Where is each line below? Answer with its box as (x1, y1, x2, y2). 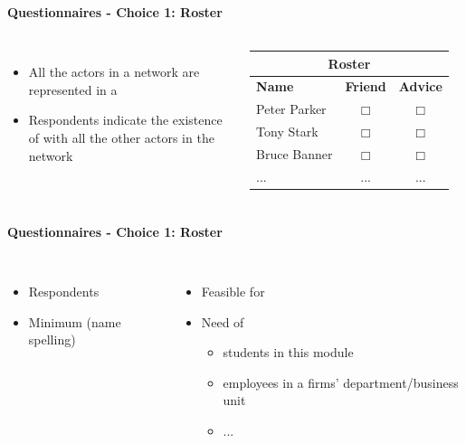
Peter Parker (256, 99, 327, 118)
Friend (345, 77, 386, 96)
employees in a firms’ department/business (223, 372, 459, 391)
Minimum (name (28, 312, 121, 331)
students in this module (223, 343, 354, 362)
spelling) (28, 330, 76, 349)
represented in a (28, 80, 118, 99)
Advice (398, 77, 442, 96)
